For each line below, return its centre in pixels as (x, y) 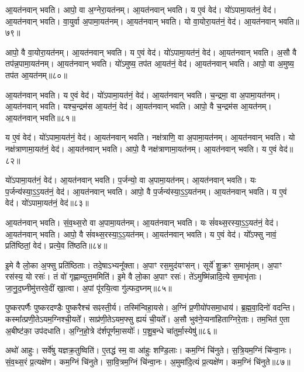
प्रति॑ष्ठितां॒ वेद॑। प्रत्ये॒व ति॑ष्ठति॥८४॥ (56, 245)
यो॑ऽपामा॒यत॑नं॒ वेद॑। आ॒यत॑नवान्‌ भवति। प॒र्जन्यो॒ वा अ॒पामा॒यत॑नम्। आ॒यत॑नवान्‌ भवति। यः (131, 180)
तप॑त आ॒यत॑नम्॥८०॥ (36, 75)
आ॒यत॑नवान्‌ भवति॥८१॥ (41, 117)
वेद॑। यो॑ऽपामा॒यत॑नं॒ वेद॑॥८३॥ (47, 203)
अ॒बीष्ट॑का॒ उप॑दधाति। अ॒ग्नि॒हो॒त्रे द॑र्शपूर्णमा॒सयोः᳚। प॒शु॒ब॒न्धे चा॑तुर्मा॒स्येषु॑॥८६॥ (111, 330)
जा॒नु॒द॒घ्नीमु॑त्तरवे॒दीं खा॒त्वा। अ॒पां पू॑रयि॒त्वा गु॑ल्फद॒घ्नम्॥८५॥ (89, 287)
